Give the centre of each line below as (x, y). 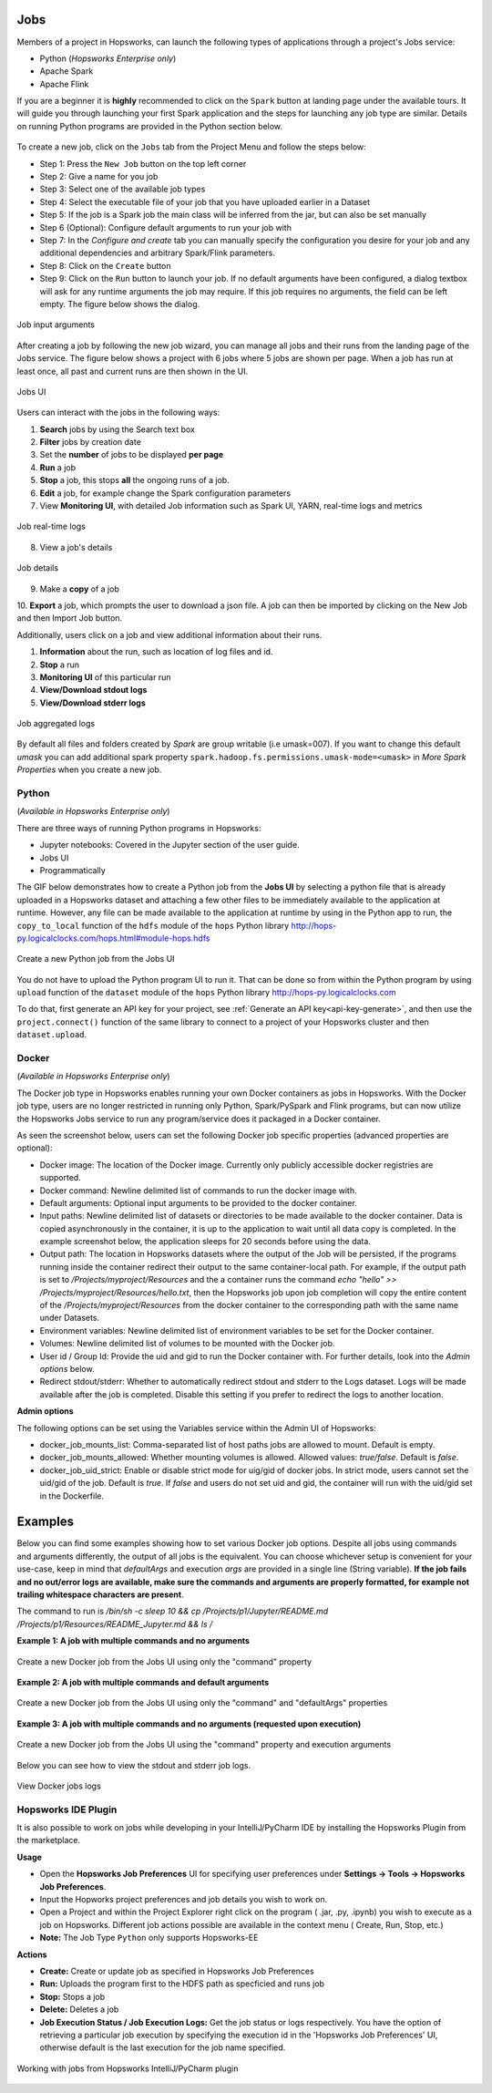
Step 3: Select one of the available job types (123, 189)
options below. (67, 1369)
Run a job (58, 467)
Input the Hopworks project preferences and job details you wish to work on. (184, 1899)
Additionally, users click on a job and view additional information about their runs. (169, 634)
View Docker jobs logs (59, 1786)
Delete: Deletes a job (79, 2009)
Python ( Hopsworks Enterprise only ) (108, 58)
